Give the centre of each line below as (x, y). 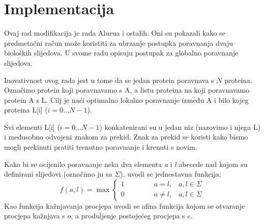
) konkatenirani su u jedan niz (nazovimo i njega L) (180, 127)
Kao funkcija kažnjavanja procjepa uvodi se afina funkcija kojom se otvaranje (125, 205)
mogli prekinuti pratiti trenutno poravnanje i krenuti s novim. (101, 147)
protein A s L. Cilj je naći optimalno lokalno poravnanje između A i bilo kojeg (126, 100)
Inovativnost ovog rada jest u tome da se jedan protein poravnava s (109, 80)
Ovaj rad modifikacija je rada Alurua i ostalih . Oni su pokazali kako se (115, 33)
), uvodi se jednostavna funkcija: (171, 174)
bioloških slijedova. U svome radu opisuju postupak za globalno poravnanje (121, 53)
